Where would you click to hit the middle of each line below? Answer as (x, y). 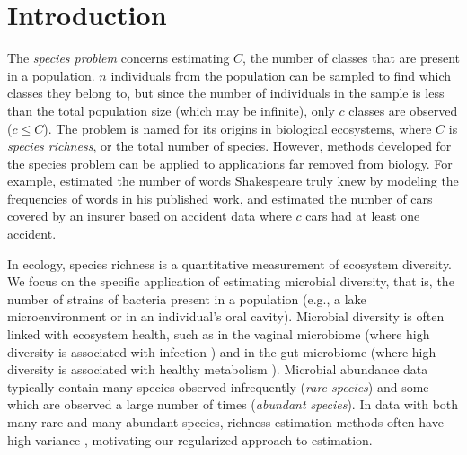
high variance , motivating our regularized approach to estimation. (190, 439)
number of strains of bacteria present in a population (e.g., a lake (187, 298)
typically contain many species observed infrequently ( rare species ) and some (218, 386)
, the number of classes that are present (351, 58)
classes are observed (403, 110)
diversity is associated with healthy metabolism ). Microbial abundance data (218, 369)
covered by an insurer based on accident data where (150, 216)
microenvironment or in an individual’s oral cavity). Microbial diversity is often (226, 316)
